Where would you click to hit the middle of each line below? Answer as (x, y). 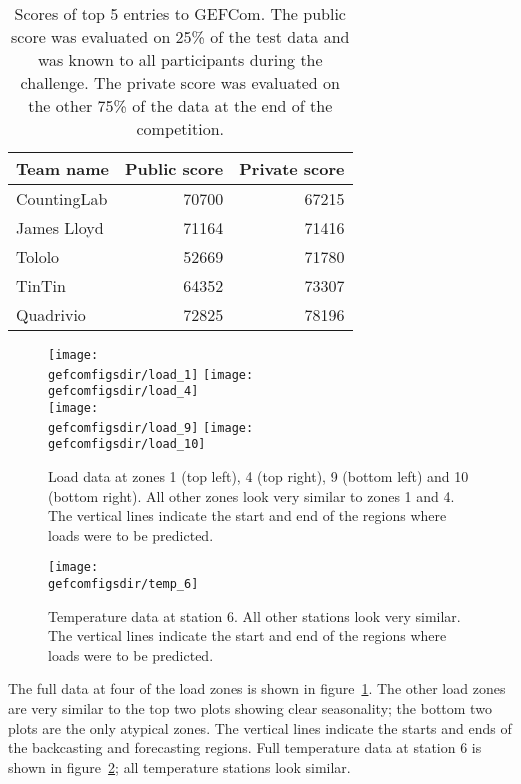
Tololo (38, 256)
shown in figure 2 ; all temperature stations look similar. (179, 766)
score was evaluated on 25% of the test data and (180, 36)
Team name (63, 168)
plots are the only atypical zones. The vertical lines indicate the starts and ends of (260, 727)
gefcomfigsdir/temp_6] (123, 583)
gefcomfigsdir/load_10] (127, 444)
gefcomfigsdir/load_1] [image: (151, 374)
